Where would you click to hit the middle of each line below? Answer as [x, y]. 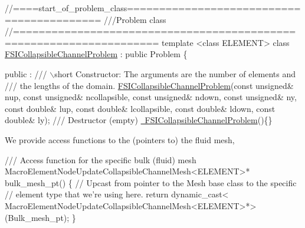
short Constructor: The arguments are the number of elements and [175, 73]
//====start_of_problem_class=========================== [153, 8]
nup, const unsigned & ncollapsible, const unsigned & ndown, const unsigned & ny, [151, 97]
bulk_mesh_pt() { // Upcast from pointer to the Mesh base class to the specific [151, 182]
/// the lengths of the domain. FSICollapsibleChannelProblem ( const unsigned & [149, 85]
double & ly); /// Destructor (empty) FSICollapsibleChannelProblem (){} [139, 120]
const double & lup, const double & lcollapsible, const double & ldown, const [140, 108]
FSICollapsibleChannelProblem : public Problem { [96, 54]
